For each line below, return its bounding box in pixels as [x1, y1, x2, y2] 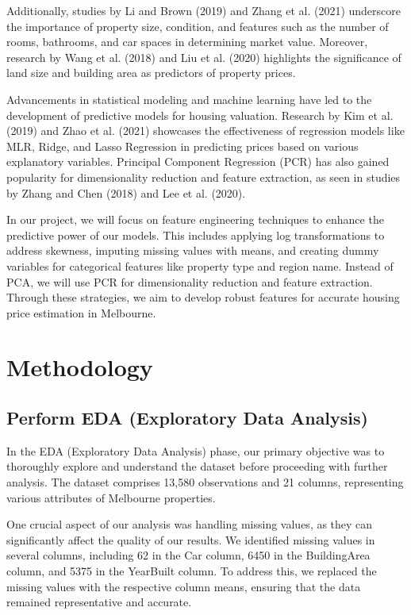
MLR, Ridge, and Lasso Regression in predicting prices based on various [6, 137, 359, 154]
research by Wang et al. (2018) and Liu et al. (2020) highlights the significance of [6, 48, 401, 65]
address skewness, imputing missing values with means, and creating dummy [6, 242, 379, 259]
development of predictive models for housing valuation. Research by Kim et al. [6, 106, 394, 123]
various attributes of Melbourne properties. [6, 489, 216, 505]
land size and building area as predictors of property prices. [6, 64, 296, 81]
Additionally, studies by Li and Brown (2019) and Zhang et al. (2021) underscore [6, 2, 401, 18]
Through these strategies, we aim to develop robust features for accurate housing [6, 289, 400, 306]
